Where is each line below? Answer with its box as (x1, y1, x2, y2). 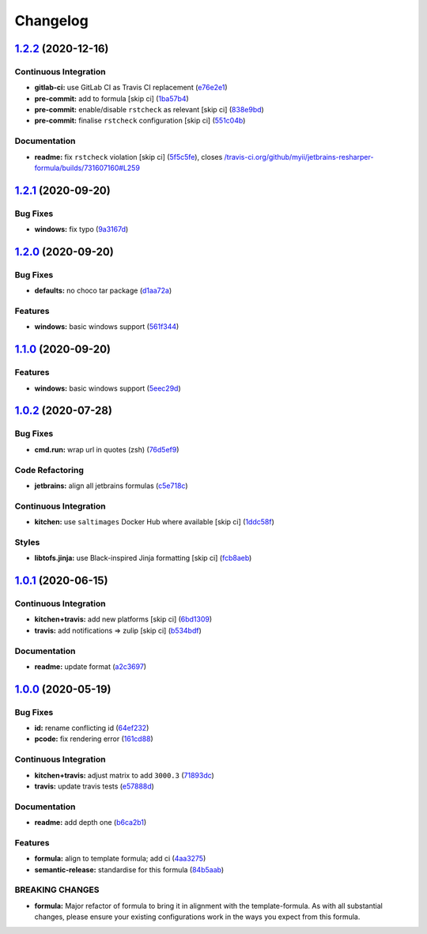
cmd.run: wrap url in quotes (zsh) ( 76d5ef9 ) (34, 444, 179, 454)
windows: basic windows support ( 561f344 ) (34, 322, 179, 331)
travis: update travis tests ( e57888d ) (34, 781, 154, 791)
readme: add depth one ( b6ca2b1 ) (34, 818, 147, 827)
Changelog (14, 12, 89, 29)
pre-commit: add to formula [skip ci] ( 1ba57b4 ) (34, 93, 189, 103)
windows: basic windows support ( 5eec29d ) (34, 384, 181, 393)
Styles (14, 536, 40, 547)
